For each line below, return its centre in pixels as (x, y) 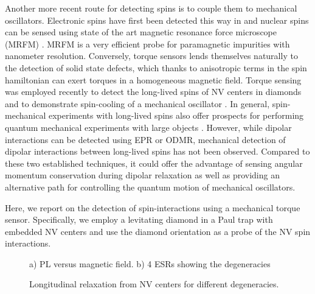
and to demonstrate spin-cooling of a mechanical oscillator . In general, (137, 103)
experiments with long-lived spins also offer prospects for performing (176, 115)
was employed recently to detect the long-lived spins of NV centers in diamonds (153, 92)
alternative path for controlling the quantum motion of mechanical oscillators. (150, 187)
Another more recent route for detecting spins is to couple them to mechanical (151, 8)
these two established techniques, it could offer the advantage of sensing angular (154, 163)
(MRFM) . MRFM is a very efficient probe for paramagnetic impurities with (147, 44)
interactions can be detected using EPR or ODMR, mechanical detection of (145, 139)
